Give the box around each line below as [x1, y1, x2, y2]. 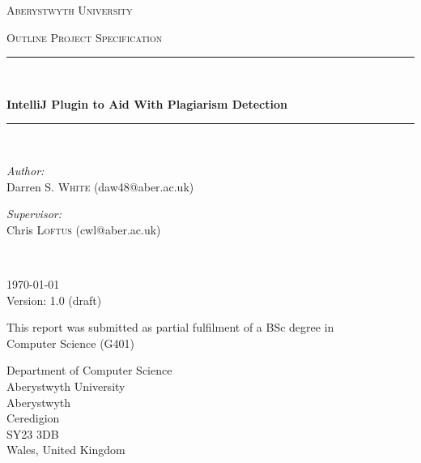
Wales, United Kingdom [6, 441, 125, 458]
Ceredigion [6, 409, 60, 427]
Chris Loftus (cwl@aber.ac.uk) [6, 221, 161, 238]
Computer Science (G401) [6, 334, 135, 351]
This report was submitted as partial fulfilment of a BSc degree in [6, 319, 334, 336]
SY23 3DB [6, 425, 59, 442]
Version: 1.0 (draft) [6, 291, 102, 308]
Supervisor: [6, 205, 62, 222]
